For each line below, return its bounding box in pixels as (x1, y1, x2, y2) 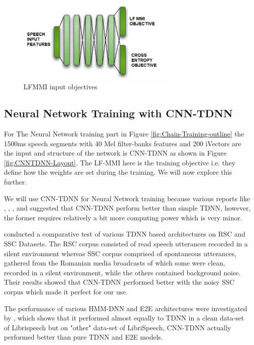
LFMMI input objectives (24, 81, 98, 92)
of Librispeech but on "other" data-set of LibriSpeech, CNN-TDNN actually (4, 322, 231, 332)
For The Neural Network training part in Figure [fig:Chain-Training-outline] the (4, 129, 244, 139)
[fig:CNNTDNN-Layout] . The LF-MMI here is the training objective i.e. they (4, 157, 235, 167)
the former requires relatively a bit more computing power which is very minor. (4, 212, 242, 222)
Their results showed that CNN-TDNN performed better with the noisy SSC (4, 277, 235, 287)
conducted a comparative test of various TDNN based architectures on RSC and (4, 229, 246, 239)
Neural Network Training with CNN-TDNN (4, 106, 233, 121)
